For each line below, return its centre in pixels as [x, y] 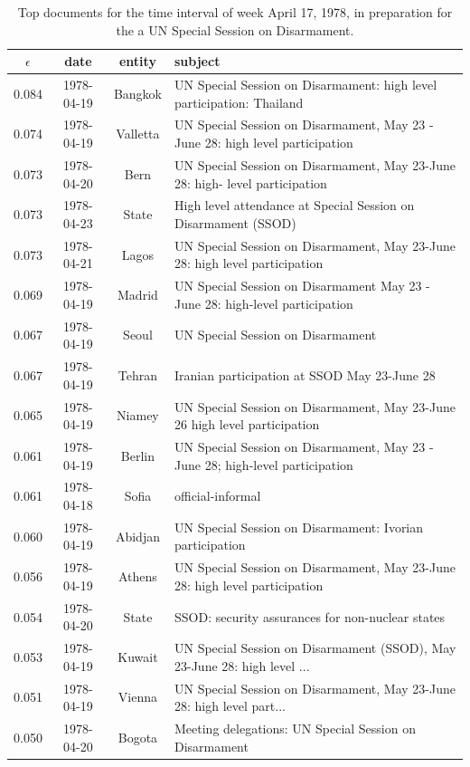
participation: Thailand [239, 102]
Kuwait [138, 656]
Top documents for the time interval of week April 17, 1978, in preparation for [235, 12]
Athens [138, 576]
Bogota [138, 737]
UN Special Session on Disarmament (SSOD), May [315, 648]
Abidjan [137, 536]
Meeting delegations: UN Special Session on [295, 729]
